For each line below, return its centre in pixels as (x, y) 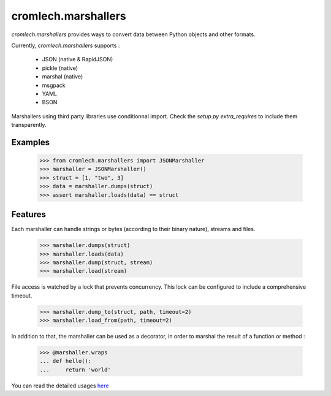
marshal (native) (63, 77)
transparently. (29, 125)
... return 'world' (75, 370)
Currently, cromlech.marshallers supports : (66, 45)
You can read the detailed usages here (60, 386)
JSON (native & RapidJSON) (78, 59)
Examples (31, 142)
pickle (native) (60, 68)
